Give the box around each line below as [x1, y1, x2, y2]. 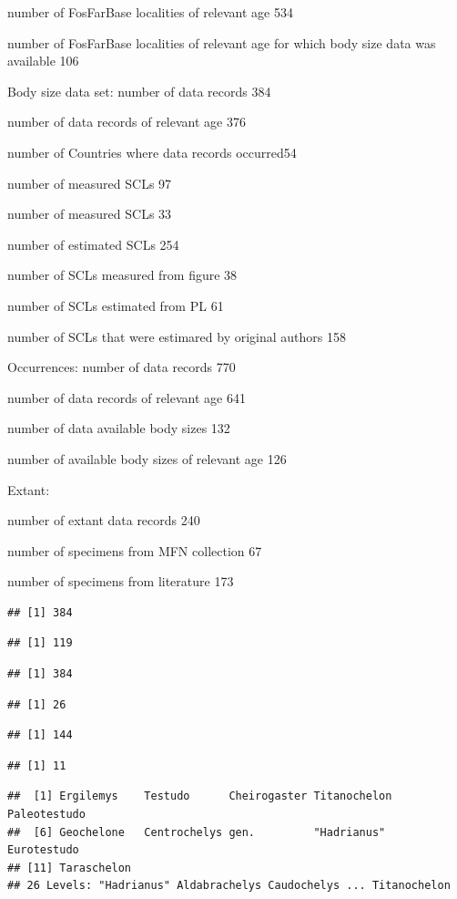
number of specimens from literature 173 [7, 572, 234, 591]
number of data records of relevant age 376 [7, 112, 246, 131]
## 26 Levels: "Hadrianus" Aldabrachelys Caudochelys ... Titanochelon [7, 879, 451, 893]
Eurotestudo [7, 843, 79, 857]
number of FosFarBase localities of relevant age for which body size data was [7, 33, 436, 52]
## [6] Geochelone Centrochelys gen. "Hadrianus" [7, 825, 386, 839]
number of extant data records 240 [7, 511, 200, 530]
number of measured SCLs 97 [7, 173, 172, 192]
